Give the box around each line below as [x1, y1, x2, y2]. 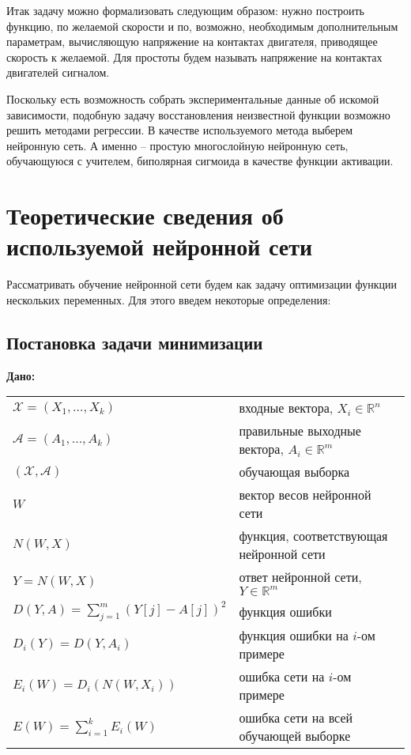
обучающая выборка [239, 462, 350, 481]
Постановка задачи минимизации [6, 330, 263, 354]
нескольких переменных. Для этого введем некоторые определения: [6, 291, 331, 308]
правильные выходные [239, 421, 361, 440]
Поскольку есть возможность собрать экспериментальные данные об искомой [6, 90, 379, 107]
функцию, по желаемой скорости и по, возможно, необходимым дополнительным [6, 17, 398, 34]
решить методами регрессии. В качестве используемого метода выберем [6, 122, 353, 138]
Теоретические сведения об [6, 199, 284, 232]
